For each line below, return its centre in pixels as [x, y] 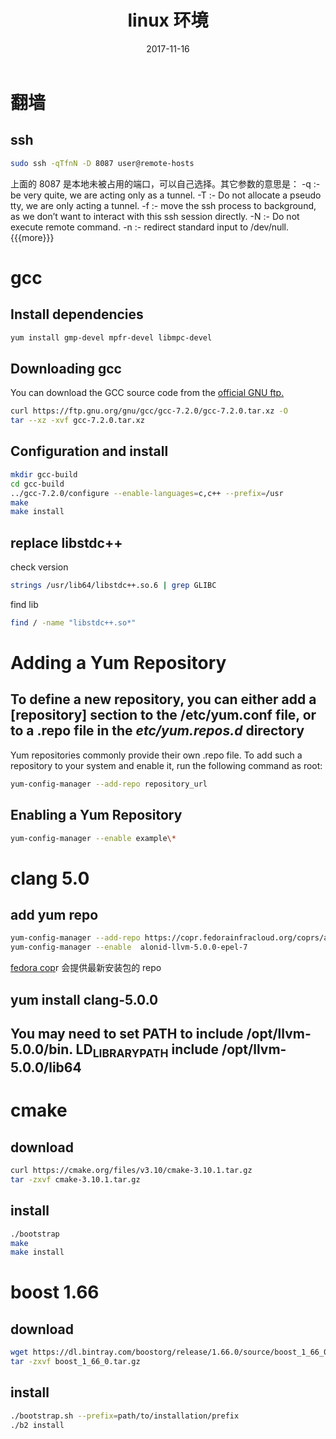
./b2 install [37, 1425]
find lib [24, 604]
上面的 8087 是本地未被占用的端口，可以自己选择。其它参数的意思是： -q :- [165, 183]
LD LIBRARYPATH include [147, 1051]
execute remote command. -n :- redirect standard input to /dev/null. [150, 227]
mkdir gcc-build [44, 474]
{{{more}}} [32, 237]
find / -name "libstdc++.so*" [73, 622]
